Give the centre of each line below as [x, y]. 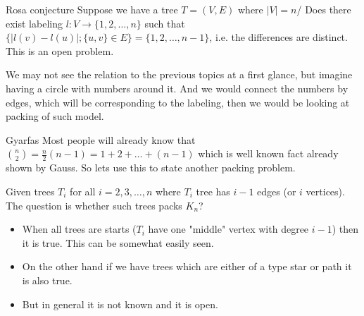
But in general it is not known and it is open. [120, 304]
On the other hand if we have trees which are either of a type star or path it [187, 266]
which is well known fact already [268, 153]
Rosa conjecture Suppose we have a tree [92, 9]
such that [165, 23]
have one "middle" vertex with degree [228, 229]
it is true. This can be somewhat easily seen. [118, 242]
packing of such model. [55, 116]
